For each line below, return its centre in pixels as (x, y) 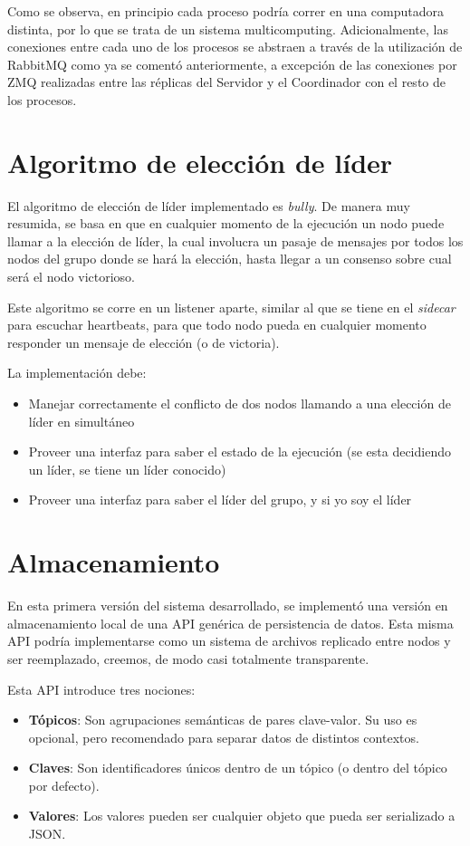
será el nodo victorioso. (72, 277)
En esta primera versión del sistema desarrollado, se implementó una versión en (228, 606)
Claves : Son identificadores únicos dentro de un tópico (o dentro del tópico (238, 768)
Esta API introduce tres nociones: (101, 689)
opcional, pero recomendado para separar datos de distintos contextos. (224, 737)
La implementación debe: (77, 373)
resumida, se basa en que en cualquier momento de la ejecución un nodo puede (226, 223)
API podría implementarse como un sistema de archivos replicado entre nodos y (229, 641)
